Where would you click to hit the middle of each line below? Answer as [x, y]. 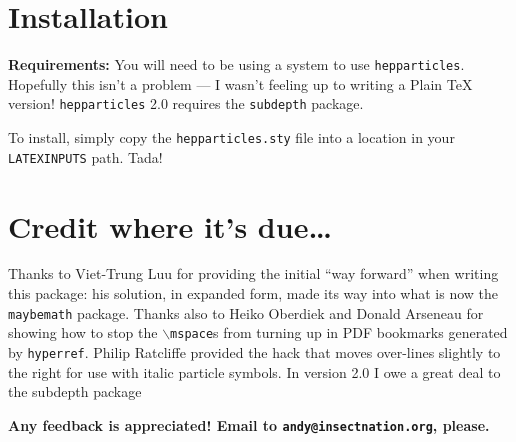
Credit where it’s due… [170, 225]
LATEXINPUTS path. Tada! [85, 156]
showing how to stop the [83, 332]
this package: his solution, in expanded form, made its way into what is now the [253, 293]
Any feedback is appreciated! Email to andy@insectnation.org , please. [249, 424]
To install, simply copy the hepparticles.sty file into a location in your [231, 137]
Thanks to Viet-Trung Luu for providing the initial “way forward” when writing [253, 273]
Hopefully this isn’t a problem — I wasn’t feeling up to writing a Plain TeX [240, 83]
